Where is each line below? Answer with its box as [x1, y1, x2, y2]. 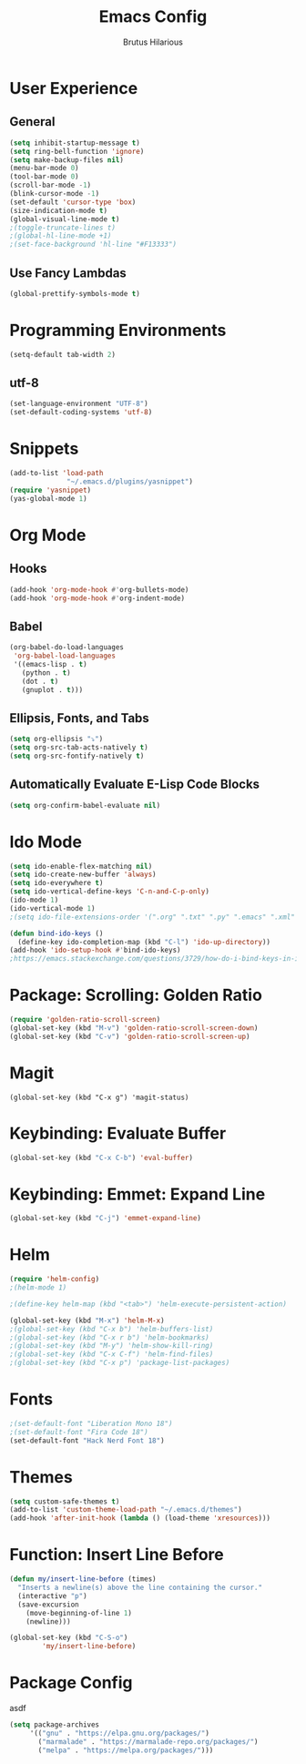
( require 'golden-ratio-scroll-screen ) [9, 1015, 161, 1025]
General [9, 114, 56, 129]
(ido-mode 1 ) [9, 895, 59, 904]
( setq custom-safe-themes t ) [9, 1496, 120, 1506]
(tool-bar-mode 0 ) [9, 172, 79, 181]
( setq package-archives [9, 1720, 100, 1729]
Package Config [9, 1673, 133, 1693]
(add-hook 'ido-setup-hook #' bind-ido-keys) [9, 945, 181, 955]
